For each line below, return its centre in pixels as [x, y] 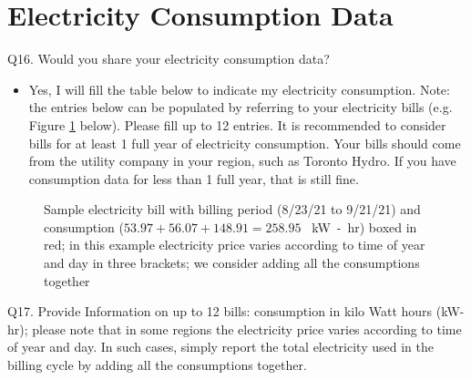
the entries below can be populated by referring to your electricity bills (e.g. [241, 107]
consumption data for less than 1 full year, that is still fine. [194, 178]
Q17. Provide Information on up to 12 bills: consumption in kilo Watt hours [220, 311]
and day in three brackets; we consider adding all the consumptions [232, 263]
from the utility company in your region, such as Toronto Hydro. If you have [242, 161]
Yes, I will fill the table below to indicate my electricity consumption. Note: [239, 89]
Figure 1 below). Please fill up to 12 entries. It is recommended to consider [237, 124]
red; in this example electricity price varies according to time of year [235, 245]
